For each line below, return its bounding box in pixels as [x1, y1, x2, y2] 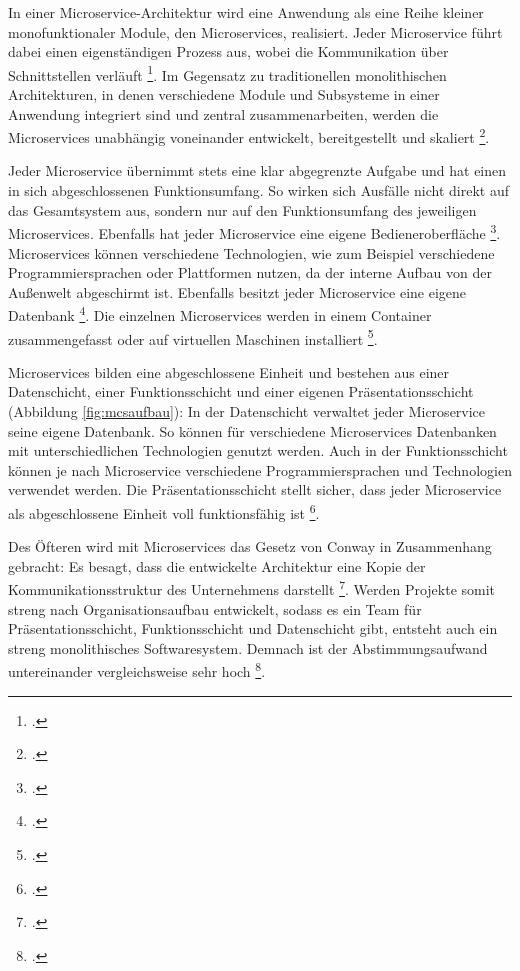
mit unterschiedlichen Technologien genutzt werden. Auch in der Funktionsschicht [8, 440, 508, 461]
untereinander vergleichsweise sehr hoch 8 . [8, 658, 266, 682]
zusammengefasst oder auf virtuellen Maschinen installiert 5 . [8, 325, 378, 349]
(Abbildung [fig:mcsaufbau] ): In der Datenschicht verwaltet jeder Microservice [8, 400, 486, 421]
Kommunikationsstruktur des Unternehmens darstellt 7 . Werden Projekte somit [8, 576, 496, 600]
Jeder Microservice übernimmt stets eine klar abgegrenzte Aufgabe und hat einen [8, 160, 507, 181]
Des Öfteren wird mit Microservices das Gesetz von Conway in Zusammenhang [8, 536, 492, 557]
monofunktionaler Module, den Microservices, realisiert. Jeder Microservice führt [8, 21, 503, 42]
